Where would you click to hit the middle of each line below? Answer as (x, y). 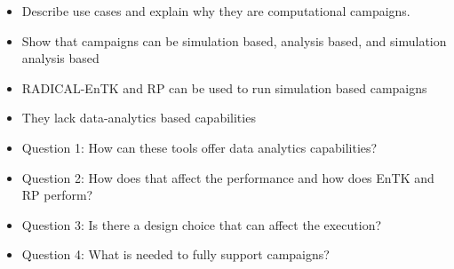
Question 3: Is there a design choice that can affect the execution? (202, 224)
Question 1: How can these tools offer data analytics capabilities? (199, 147)
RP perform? (57, 195)
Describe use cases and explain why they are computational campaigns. (216, 11)
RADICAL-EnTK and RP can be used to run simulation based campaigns (224, 87)
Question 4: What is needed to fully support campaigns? (175, 254)
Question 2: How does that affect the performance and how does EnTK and (228, 177)
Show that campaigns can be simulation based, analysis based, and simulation (234, 40)
